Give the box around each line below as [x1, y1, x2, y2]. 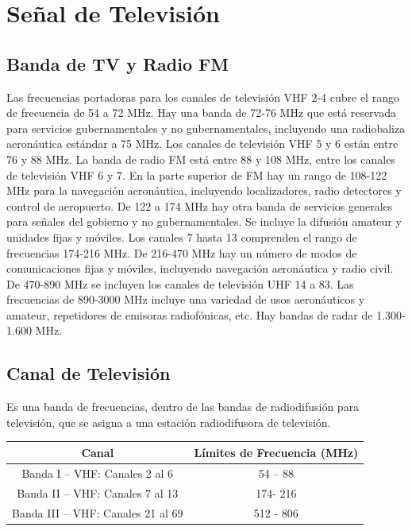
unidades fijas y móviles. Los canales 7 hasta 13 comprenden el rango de [6, 228, 357, 245]
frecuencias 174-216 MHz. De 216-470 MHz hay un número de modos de [6, 244, 357, 261]
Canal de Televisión [6, 361, 171, 386]
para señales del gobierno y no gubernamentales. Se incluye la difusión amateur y [6, 213, 402, 230]
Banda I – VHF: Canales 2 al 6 [21, 464, 174, 481]
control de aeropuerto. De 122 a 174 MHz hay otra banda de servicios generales [6, 197, 393, 214]
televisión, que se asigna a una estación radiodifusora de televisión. [6, 413, 331, 430]
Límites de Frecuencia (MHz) [194, 444, 359, 460]
